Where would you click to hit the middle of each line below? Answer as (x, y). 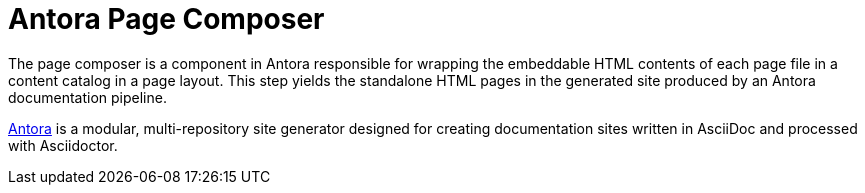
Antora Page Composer (166, 19)
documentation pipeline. (87, 97)
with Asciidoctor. (63, 145)
